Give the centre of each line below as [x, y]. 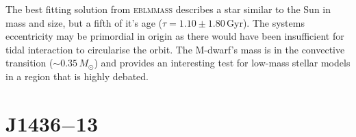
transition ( [29, 63]
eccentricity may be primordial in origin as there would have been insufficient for [175, 36]
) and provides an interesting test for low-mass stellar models [222, 63]
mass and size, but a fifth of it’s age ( [84, 22]
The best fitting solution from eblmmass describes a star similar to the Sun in [168, 9]
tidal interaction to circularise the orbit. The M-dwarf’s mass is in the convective [175, 49]
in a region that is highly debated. [77, 76]
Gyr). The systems [266, 22]
